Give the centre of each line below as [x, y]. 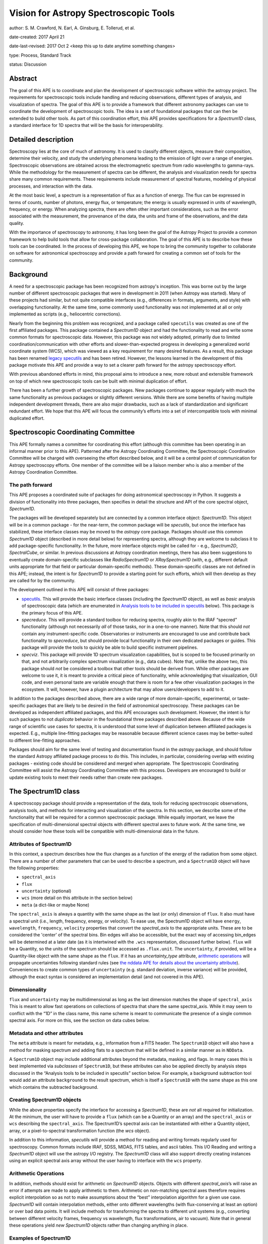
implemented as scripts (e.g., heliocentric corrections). [65, 314]
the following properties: [34, 868]
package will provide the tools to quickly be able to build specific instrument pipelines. [110, 647]
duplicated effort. [27, 418]
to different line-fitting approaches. [45, 740]
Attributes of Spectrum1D [40, 844]
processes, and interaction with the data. [51, 186]
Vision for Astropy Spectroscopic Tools [92, 13]
